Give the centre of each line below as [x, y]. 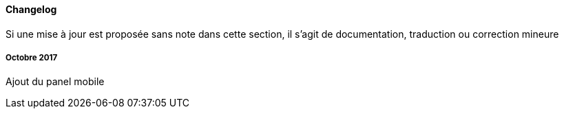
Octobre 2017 [32, 58]
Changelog [31, 9]
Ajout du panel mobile [55, 82]
